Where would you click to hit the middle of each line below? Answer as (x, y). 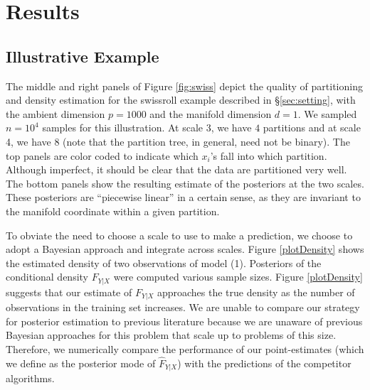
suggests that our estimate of (69, 292)
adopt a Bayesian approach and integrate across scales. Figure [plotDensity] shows (185, 249)
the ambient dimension (55, 113)
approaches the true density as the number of (256, 292)
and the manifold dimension (211, 113)
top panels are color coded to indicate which (102, 155)
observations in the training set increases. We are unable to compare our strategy (183, 307)
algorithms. (30, 378)
